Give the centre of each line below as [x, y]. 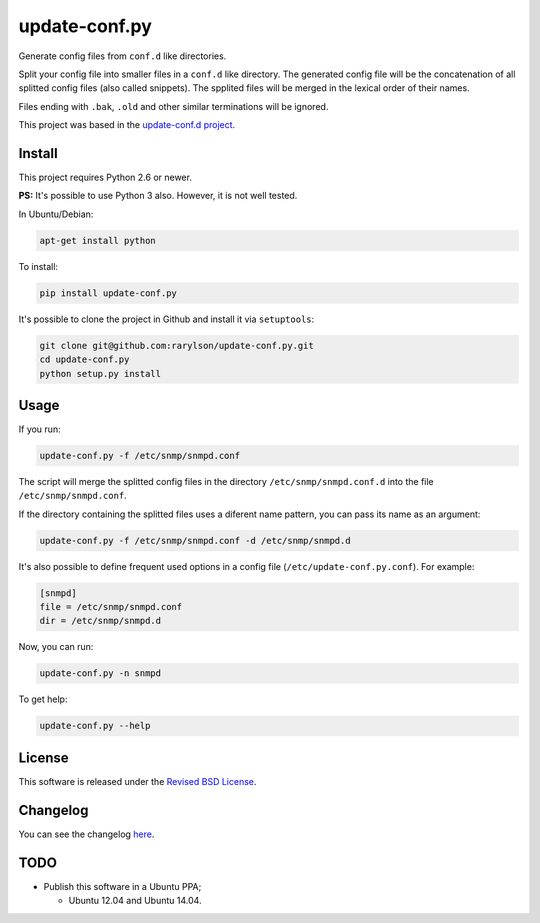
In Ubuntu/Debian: [56, 214]
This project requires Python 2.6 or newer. [105, 177]
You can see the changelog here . [86, 834]
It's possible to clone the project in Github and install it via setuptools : [166, 319]
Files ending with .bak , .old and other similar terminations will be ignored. [173, 106]
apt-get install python [98, 240]
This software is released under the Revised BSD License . [137, 781]
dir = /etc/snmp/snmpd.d [100, 621]
